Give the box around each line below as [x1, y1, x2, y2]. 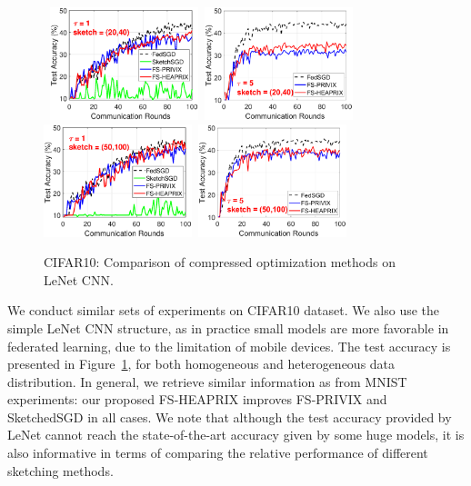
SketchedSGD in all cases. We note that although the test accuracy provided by [7, 407, 452, 426]
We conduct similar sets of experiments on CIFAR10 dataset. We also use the [7, 301, 440, 320]
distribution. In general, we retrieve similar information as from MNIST [7, 372, 407, 391]
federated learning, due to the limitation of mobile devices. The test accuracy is [7, 336, 451, 355]
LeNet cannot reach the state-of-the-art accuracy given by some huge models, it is [7, 425, 465, 444]
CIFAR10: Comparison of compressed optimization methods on [44, 253, 396, 272]
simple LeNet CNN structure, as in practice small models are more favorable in [7, 318, 449, 337]
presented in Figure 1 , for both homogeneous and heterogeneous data [7, 354, 396, 373]
